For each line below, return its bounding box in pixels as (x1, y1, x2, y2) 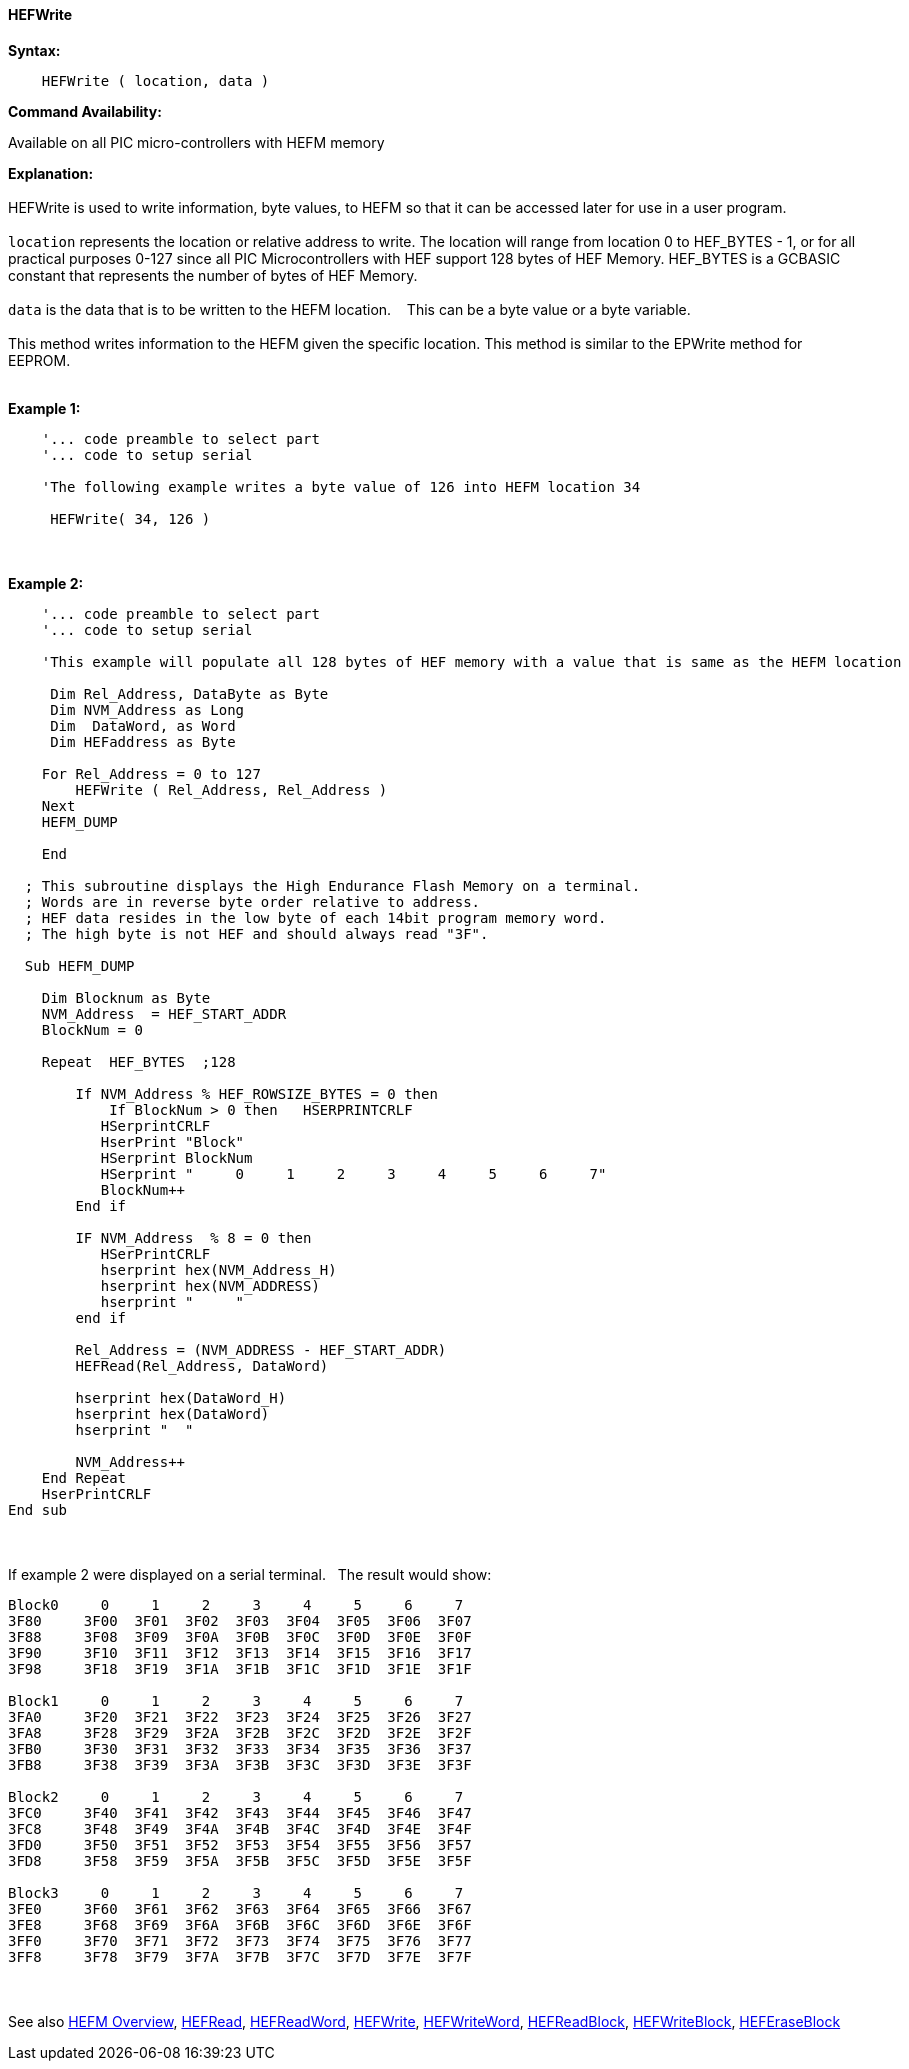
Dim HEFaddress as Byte (50, 733, 236, 750)
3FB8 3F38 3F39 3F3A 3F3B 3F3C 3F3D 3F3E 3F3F (8, 1756, 472, 1773)
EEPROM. (8, 351, 71, 369)
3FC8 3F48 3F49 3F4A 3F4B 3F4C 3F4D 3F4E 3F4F (8, 1820, 472, 1837)
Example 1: (8, 399, 81, 417)
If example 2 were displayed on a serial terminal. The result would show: (8, 1565, 492, 1583)
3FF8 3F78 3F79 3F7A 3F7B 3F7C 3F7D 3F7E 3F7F (8, 1948, 472, 1965)
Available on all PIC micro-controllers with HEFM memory (8, 133, 385, 151)
